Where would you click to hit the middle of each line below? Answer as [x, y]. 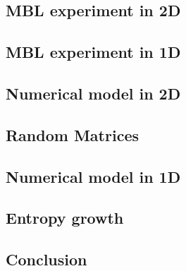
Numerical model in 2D [93, 93]
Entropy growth [65, 218]
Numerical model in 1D [93, 176]
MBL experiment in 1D [93, 52]
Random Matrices [72, 134]
